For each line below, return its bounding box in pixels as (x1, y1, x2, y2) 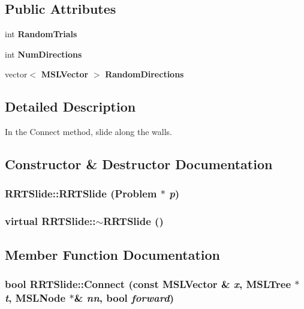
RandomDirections (105, 68, 184, 80)
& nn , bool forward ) (74, 290, 174, 305)
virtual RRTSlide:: (5, 214, 96, 229)
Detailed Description (5, 97, 136, 116)
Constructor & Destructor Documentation (5, 155, 273, 173)
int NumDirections (5, 47, 82, 60)
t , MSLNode (5, 290, 66, 305)
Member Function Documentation (5, 245, 221, 263)
